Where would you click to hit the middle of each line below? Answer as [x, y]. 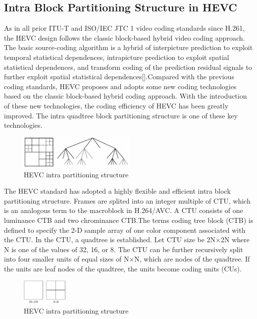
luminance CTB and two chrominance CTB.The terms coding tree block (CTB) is [129, 220]
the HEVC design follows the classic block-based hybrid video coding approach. [125, 37]
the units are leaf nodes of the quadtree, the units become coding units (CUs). [123, 268]
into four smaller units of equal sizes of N [67, 259]
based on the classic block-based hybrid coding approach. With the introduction [126, 96]
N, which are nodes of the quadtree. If [192, 259]
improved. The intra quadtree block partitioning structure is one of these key [121, 115]
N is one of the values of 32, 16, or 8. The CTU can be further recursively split [124, 249]
